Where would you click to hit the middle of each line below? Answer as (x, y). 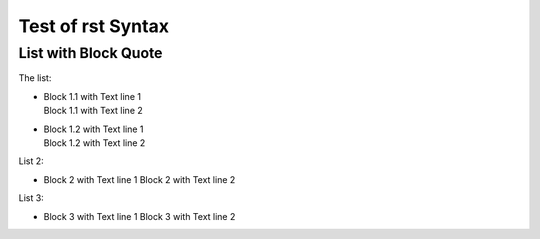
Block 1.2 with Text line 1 (93, 129)
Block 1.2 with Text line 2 (94, 142)
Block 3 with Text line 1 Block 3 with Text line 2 (139, 216)
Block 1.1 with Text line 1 (92, 96)
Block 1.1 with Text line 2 (93, 111)
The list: (35, 78)
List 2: (31, 161)
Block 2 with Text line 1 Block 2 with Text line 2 (139, 179)
